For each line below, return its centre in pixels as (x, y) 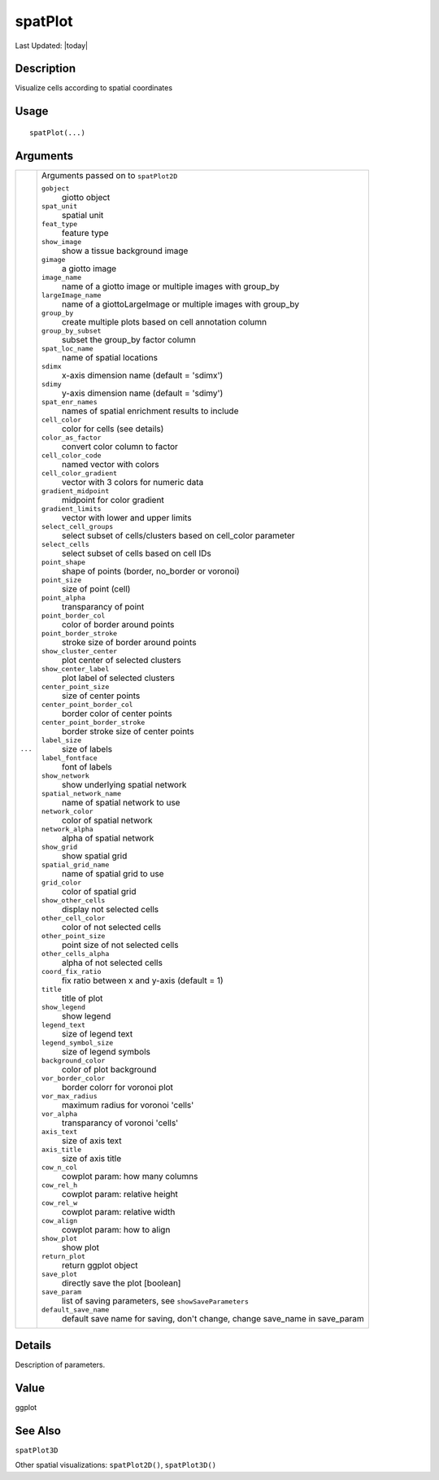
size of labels (87, 749)
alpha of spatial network (108, 838)
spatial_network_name (81, 793)
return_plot (63, 1256)
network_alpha (67, 829)
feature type (85, 233)
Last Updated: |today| (52, 46)
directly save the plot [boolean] (121, 1283)
